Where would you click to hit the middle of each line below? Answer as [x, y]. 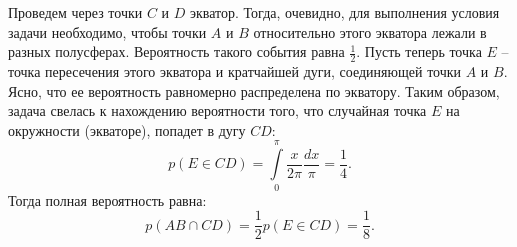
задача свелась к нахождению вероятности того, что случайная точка [217, 110]
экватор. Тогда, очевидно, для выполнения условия [345, 12]
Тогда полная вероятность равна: [107, 199]
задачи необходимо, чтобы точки [107, 31]
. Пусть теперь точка [419, 51]
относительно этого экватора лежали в [370, 31]
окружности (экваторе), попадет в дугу [127, 129]
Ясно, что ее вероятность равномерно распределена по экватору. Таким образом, [254, 90]
